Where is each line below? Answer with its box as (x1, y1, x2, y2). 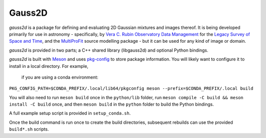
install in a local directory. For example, (9, 63, 89, 69)
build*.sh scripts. (9, 126, 49, 132)
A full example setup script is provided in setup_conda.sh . (9, 110, 131, 116)
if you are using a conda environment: (21, 74, 99, 80)
